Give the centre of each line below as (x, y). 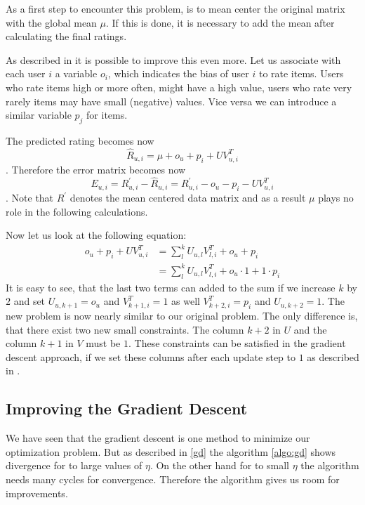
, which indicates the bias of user (178, 73)
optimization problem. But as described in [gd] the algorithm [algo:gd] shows (171, 451)
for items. (107, 115)
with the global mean (51, 22)
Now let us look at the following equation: (96, 235)
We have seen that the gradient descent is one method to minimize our (158, 438)
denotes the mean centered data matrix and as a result (188, 198)
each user (26, 73)
